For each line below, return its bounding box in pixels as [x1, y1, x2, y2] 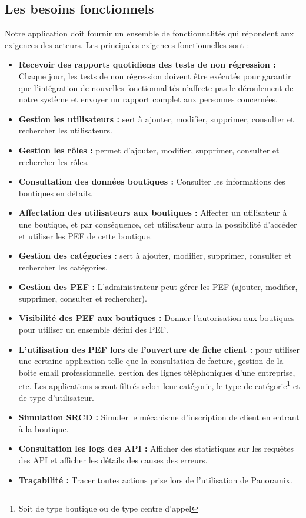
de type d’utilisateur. [18, 391, 94, 403]
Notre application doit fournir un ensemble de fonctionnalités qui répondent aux [5, 27, 294, 39]
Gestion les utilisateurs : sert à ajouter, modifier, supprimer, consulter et [18, 112, 294, 125]
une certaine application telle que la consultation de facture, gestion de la [18, 355, 284, 367]
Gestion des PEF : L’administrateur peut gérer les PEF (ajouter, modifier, [18, 280, 298, 293]
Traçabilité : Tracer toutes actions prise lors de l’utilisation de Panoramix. [18, 473, 292, 486]
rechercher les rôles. [18, 155, 89, 168]
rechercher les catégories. [18, 260, 108, 273]
